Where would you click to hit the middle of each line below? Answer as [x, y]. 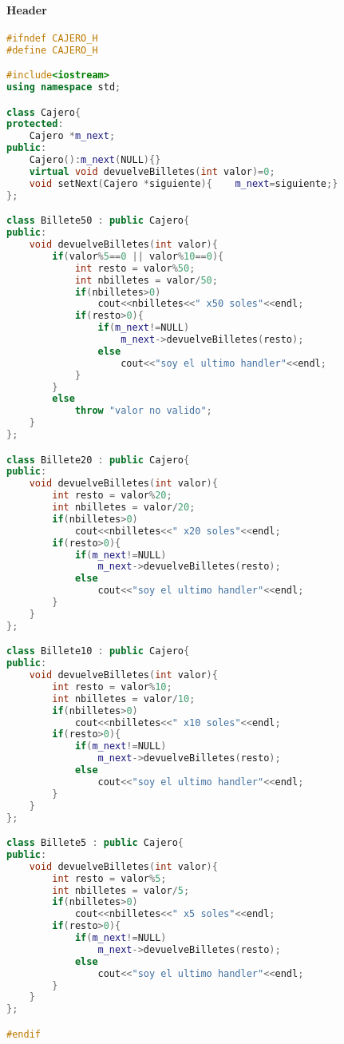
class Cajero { [44, 112]
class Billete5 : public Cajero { [95, 843]
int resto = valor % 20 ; [112, 496]
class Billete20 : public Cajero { [98, 460]
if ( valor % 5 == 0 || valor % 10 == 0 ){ [138, 256]
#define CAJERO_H [52, 50]
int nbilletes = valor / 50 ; [146, 280]
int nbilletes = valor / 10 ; [124, 699]
